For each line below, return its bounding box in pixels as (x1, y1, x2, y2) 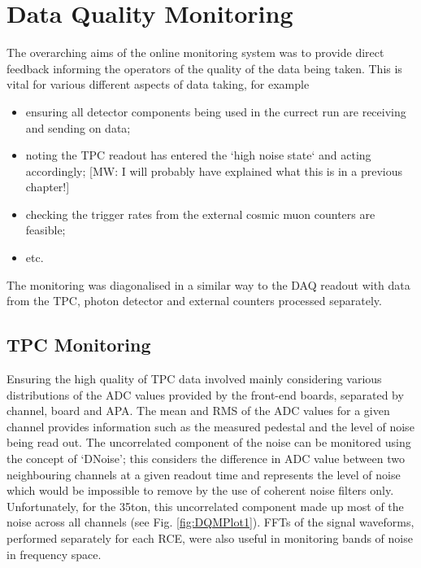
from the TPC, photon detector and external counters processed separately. (7, 292, 382, 309)
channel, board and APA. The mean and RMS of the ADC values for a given (7, 402, 390, 419)
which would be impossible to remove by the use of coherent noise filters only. (7, 482, 394, 499)
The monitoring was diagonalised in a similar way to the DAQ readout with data (7, 276, 410, 293)
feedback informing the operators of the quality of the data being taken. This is (7, 59, 402, 76)
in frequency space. (7, 545, 102, 562)
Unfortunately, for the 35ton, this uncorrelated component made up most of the (7, 497, 404, 514)
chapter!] (25, 178, 70, 195)
